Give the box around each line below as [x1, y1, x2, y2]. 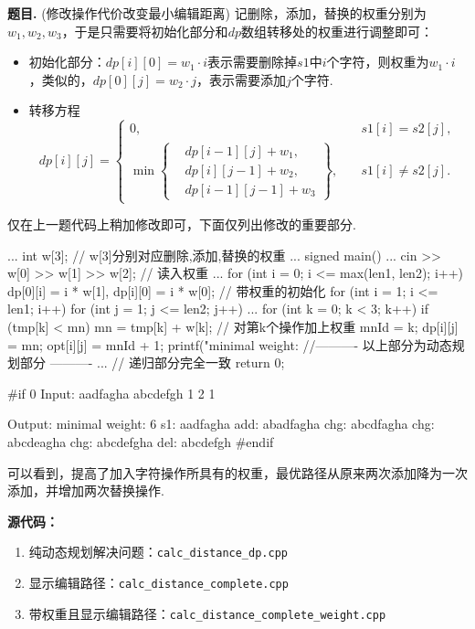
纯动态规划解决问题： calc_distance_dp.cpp [28, 542, 288, 561]
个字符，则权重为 [326, 52, 429, 71]
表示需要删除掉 [207, 52, 298, 71]
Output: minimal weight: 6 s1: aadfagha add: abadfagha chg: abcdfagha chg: [7, 414, 435, 433]
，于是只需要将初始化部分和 [61, 21, 228, 40]
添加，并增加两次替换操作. [7, 481, 164, 500]
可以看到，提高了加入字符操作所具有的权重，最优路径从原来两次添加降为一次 [7, 463, 468, 482]
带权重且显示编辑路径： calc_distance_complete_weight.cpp [28, 603, 386, 623]
